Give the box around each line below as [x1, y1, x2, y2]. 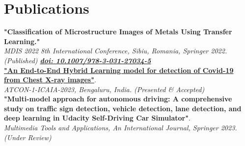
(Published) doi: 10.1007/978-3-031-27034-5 [4, 55, 151, 65]
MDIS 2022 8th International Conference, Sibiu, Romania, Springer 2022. [4, 46, 227, 56]
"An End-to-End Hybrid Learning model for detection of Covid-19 [4, 65, 234, 75]
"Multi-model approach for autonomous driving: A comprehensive [4, 94, 232, 104]
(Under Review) [4, 132, 52, 142]
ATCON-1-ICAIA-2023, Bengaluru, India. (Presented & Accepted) [4, 84, 205, 94]
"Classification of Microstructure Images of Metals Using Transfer [4, 26, 232, 37]
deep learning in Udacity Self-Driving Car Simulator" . [4, 113, 191, 123]
